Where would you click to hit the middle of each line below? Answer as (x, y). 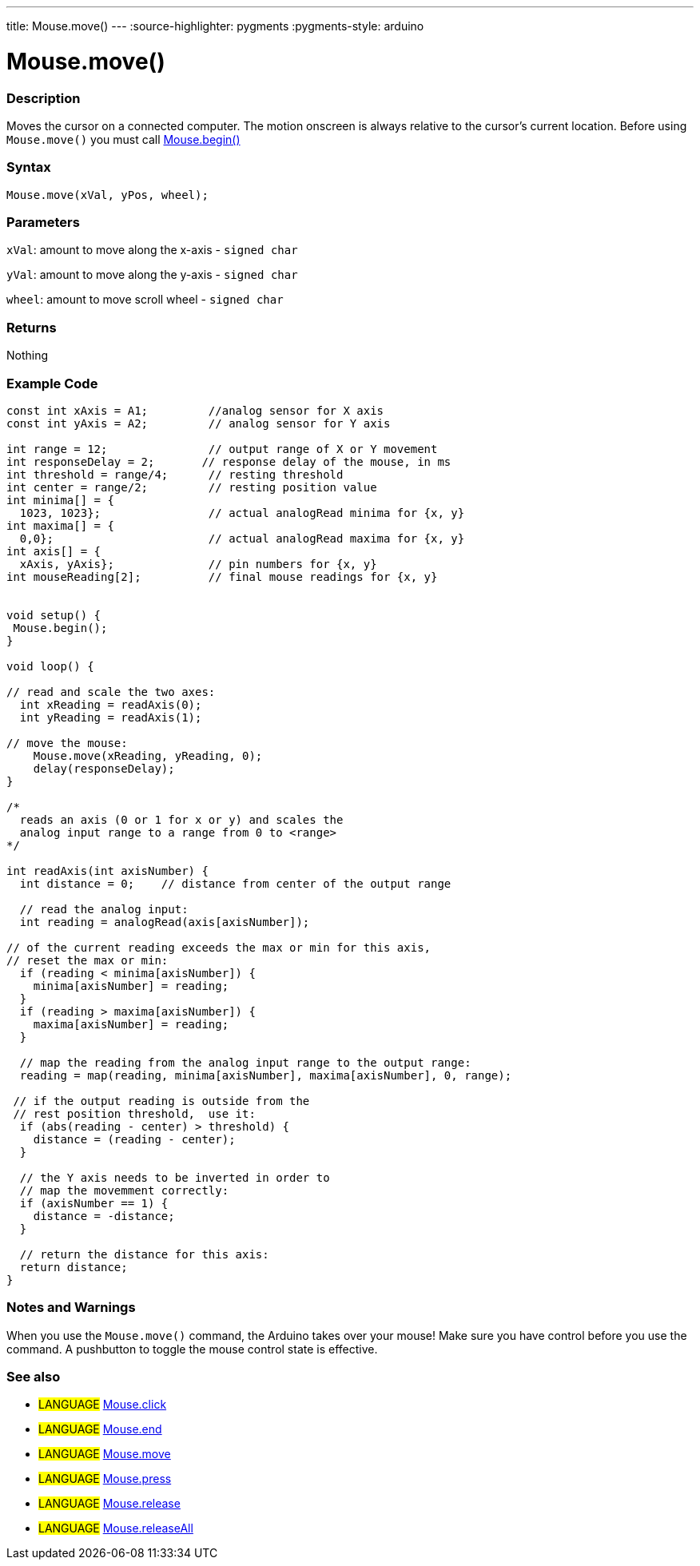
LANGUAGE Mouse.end (100, 1429)
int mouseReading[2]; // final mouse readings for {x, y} (222, 576)
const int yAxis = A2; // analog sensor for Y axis (199, 423)
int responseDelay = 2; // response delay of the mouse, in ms (229, 461)
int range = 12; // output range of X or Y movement (222, 449)
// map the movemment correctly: (124, 1190)
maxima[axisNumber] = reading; (131, 1024)
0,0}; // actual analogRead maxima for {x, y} (242, 538)
